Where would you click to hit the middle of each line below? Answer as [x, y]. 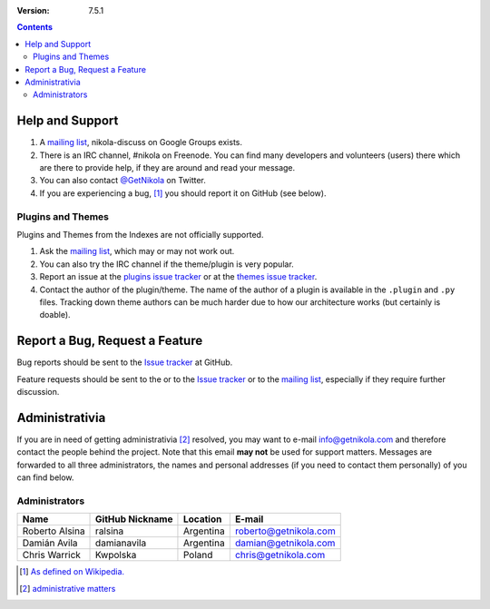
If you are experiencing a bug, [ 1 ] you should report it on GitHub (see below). [183, 193]
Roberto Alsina [54, 531]
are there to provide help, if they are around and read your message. [167, 168]
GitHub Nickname [134, 519]
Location [202, 519]
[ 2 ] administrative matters [68, 588]
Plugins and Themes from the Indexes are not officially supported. [140, 234]
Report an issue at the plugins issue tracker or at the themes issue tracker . [178, 277]
